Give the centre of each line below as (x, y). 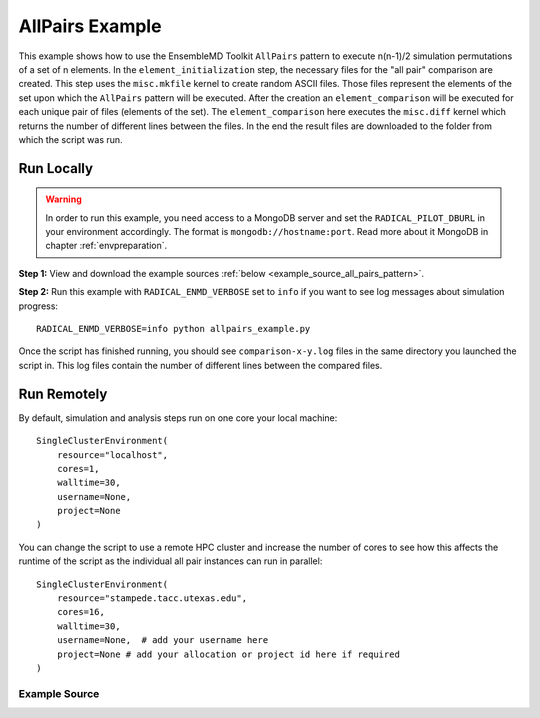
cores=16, (80, 612)
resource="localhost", (112, 454)
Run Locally (56, 168)
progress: (38, 306)
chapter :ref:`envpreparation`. (106, 246)
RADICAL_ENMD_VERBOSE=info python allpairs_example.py (173, 329)
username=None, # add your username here (162, 640)
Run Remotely (63, 393)
